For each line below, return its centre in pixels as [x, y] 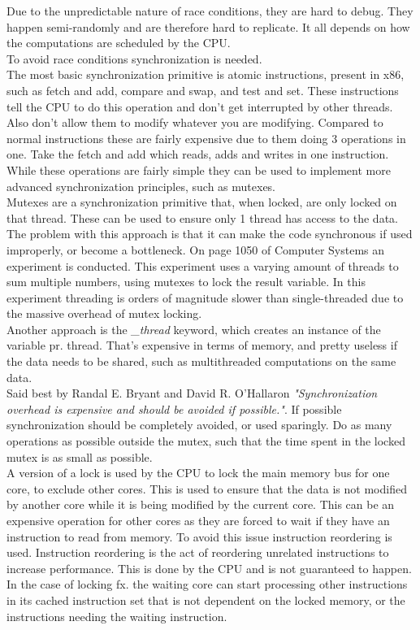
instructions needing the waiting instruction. [117, 616]
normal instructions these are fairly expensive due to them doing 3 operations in [206, 138]
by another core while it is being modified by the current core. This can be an [201, 504]
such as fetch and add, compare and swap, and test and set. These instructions [203, 90]
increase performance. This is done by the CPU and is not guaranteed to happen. [209, 568]
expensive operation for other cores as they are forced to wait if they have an [198, 520]
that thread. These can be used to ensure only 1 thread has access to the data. [202, 217]
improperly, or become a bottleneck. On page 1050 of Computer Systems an [196, 249]
